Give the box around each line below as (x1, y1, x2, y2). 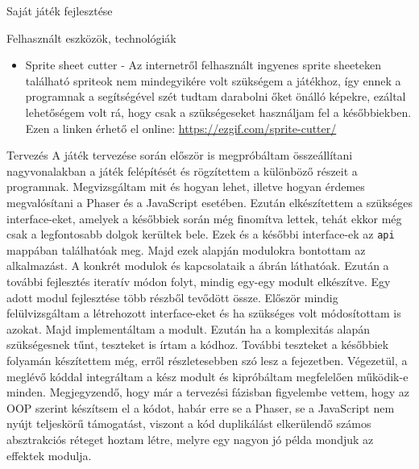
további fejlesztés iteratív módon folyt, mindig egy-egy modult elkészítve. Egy (6, 272, 391, 289)
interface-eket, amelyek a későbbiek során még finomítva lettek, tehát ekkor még (6, 210, 402, 226)
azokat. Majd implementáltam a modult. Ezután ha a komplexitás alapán (6, 320, 371, 337)
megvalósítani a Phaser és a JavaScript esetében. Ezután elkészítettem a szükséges (6, 193, 413, 210)
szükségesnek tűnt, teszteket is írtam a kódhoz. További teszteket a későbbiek (6, 336, 389, 353)
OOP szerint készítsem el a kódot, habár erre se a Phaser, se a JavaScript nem (6, 399, 395, 416)
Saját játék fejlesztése (6, 2, 113, 19)
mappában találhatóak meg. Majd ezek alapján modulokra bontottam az (6, 241, 366, 258)
